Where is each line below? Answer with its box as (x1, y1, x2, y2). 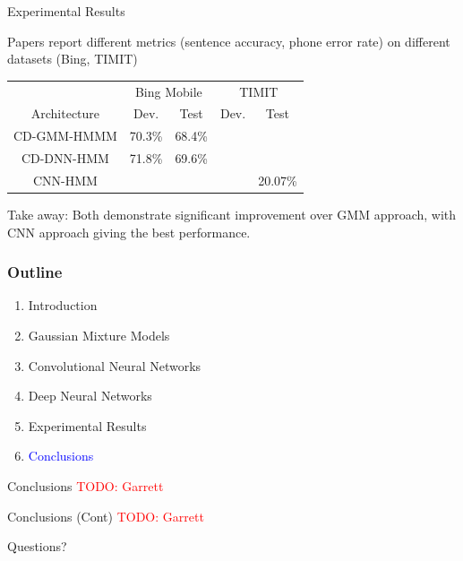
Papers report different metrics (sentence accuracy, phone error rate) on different (7, 31, 450, 50)
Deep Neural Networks (28, 386, 152, 405)
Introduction (28, 296, 98, 315)
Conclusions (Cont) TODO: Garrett (7, 506, 204, 525)
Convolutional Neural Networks (28, 356, 201, 375)
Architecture (30, 104, 100, 123)
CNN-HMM (32, 170, 98, 189)
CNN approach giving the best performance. (7, 222, 251, 241)
